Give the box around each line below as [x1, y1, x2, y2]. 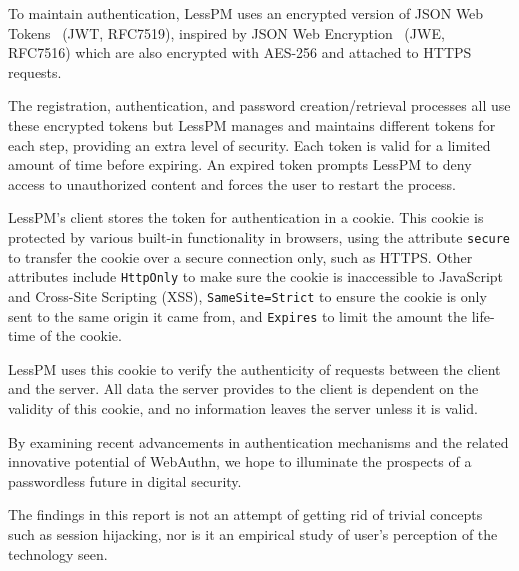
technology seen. [8, 543, 108, 564]
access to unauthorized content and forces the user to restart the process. [8, 173, 456, 194]
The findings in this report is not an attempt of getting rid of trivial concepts [8, 504, 483, 525]
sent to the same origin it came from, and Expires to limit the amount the [8, 305, 468, 326]
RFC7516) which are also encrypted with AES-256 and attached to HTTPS [8, 42, 472, 63]
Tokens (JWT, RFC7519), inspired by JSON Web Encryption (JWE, [8, 22, 445, 43]
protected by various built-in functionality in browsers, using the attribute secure [8, 226, 511, 247]
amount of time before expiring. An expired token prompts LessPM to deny [8, 154, 472, 175]
